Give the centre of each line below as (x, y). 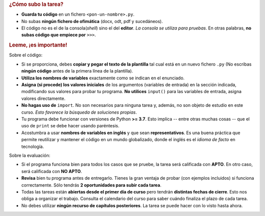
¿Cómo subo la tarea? (36, 4)
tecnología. (33, 146)
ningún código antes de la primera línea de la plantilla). (77, 71)
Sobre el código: (26, 55)
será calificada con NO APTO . (52, 171)
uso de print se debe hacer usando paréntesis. (70, 126)
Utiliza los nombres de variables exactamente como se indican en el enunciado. (103, 78)
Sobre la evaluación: (30, 155)
